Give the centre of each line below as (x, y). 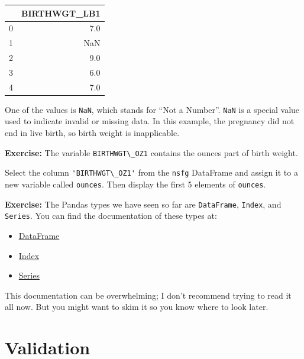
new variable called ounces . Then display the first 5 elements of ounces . (135, 184)
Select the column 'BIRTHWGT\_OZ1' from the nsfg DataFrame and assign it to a (151, 172)
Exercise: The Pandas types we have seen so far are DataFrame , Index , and (143, 204)
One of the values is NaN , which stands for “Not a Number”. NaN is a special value (152, 109)
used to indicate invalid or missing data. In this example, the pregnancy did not (150, 121)
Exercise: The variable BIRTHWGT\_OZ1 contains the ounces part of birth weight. (151, 152)
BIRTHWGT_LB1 (61, 13)
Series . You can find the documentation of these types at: (111, 216)
